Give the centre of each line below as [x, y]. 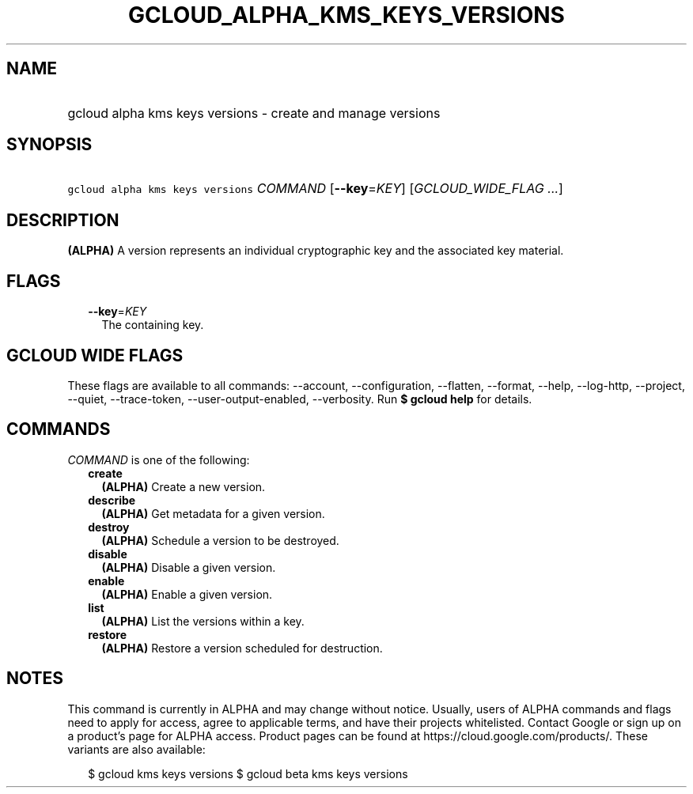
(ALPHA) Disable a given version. [189, 567]
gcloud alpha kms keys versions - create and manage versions [254, 113]
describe [112, 500]
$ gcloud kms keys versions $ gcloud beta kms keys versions [248, 773]
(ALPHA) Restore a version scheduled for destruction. [242, 648]
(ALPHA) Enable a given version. [187, 594]
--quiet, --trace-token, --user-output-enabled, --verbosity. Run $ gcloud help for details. [300, 399]
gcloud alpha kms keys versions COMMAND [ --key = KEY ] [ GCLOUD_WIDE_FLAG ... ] [315, 189]
